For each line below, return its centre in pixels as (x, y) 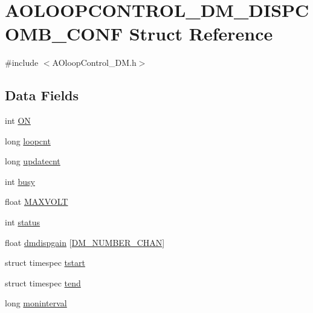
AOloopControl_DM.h (94, 63)
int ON (18, 121)
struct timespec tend (43, 282)
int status (23, 222)
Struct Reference (201, 34)
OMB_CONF (64, 34)
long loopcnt (28, 140)
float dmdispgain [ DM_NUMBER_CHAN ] (85, 242)
